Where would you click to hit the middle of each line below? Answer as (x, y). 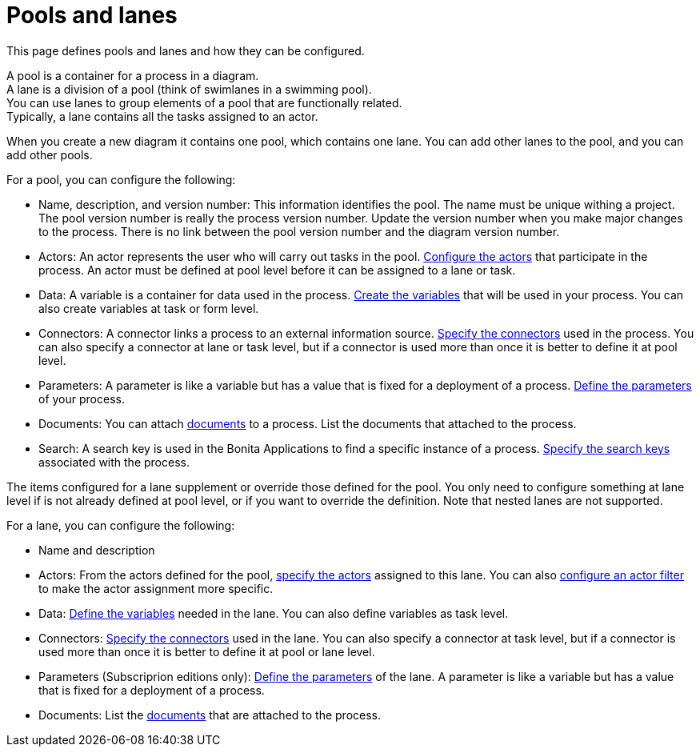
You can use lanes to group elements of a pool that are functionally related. (204, 102)
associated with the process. (114, 462)
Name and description (97, 550)
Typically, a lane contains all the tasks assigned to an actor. (162, 116)
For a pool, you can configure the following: (121, 179)
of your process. (82, 399)
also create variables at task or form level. (149, 308)
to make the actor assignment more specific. (156, 588)
